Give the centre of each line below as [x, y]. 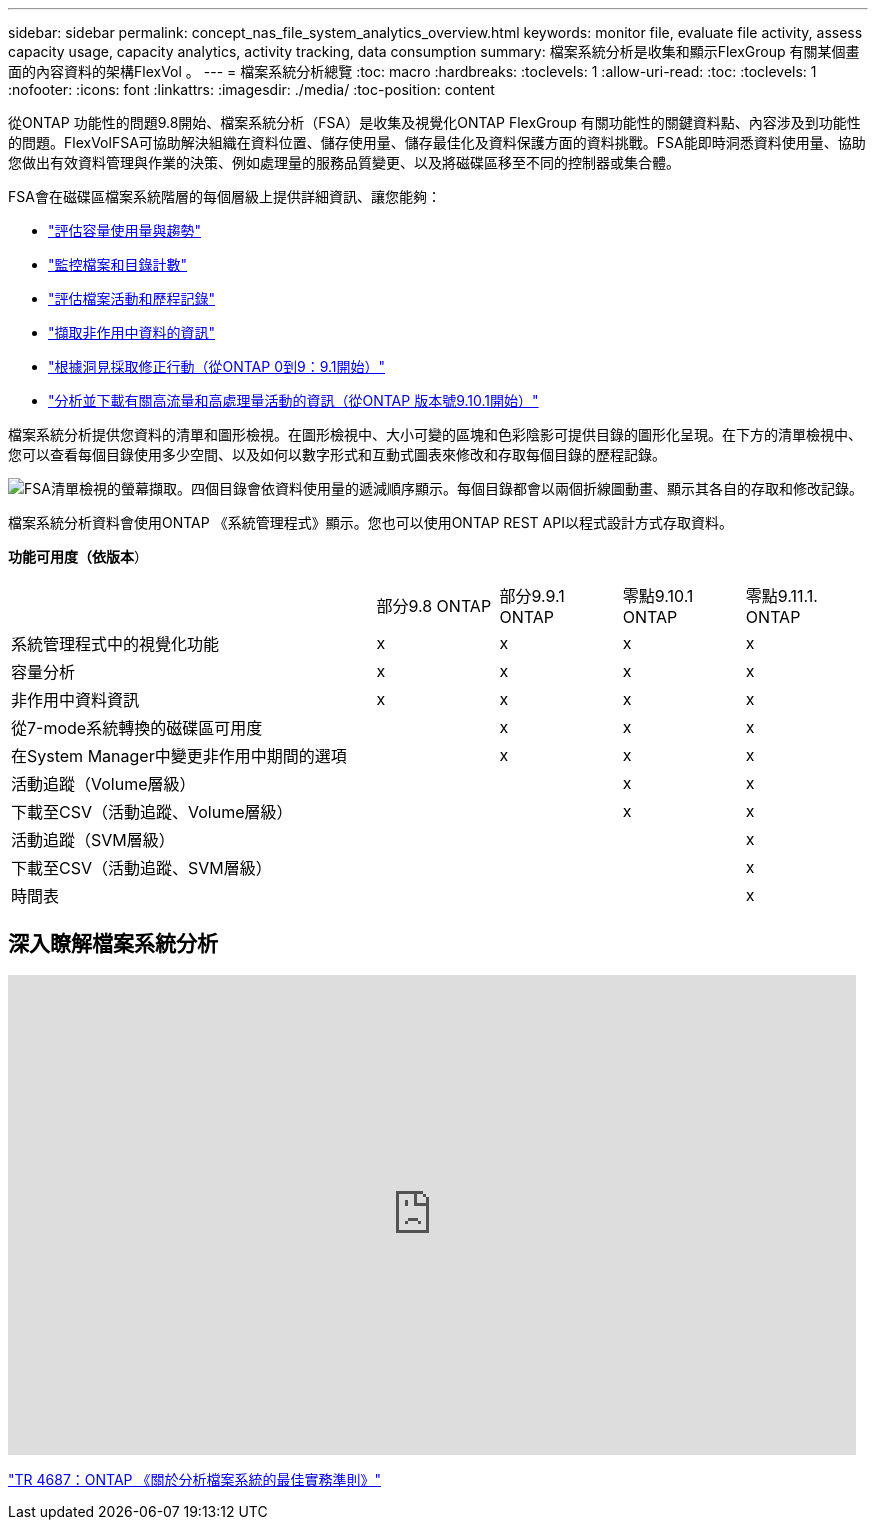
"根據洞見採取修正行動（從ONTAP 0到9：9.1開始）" [217, 366]
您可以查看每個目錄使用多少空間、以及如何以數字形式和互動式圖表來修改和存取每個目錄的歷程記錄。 [337, 454]
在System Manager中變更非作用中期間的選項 [179, 756]
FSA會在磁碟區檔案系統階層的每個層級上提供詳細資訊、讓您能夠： [224, 196]
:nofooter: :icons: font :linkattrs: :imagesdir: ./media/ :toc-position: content [251, 89]
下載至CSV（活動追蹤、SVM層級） [141, 868]
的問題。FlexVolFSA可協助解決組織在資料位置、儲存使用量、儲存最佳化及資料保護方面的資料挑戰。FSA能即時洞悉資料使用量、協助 [437, 142]
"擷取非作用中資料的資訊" [132, 332]
